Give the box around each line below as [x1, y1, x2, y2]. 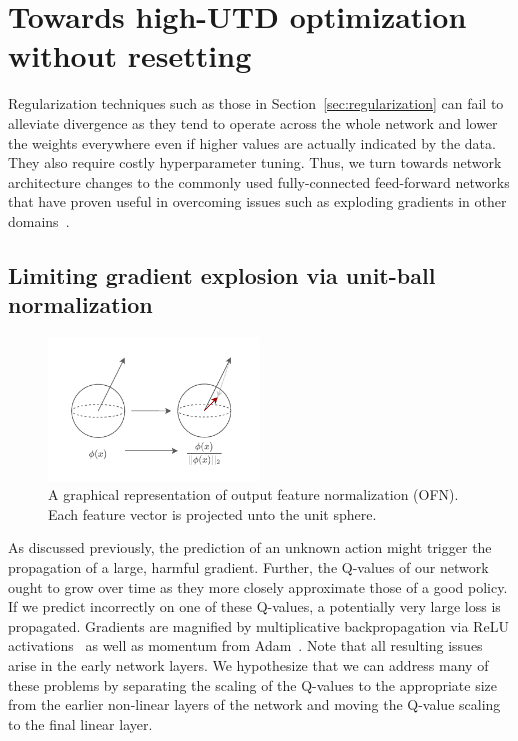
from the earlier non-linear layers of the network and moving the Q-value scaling [8, 694, 501, 715]
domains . [8, 210, 70, 231]
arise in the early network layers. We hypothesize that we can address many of [8, 655, 489, 675]
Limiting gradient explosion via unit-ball [8, 259, 436, 290]
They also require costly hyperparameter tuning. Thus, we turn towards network [8, 152, 502, 173]
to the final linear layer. [8, 713, 153, 734]
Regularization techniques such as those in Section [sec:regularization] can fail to [8, 93, 504, 114]
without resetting [8, 35, 252, 76]
